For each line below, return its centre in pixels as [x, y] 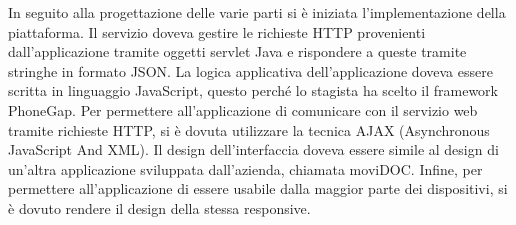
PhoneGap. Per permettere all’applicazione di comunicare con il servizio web [243, 109]
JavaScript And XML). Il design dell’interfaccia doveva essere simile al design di [253, 149]
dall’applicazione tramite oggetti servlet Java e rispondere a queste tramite [237, 51]
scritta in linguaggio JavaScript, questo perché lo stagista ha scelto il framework [253, 90]
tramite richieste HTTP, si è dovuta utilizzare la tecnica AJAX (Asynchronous [249, 129]
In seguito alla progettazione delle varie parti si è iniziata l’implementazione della [257, 12]
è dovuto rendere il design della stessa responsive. [159, 207]
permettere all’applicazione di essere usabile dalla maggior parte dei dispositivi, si [258, 188]
